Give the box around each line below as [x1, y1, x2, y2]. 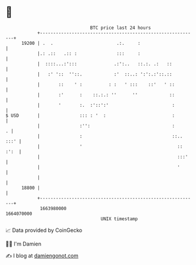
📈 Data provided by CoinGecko [5, 227, 83, 234]
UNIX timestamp [100, 215, 138, 222]
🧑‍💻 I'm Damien [5, 240, 42, 247]
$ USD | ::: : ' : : [5, 112, 175, 119]
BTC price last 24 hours [90, 25, 151, 31]
